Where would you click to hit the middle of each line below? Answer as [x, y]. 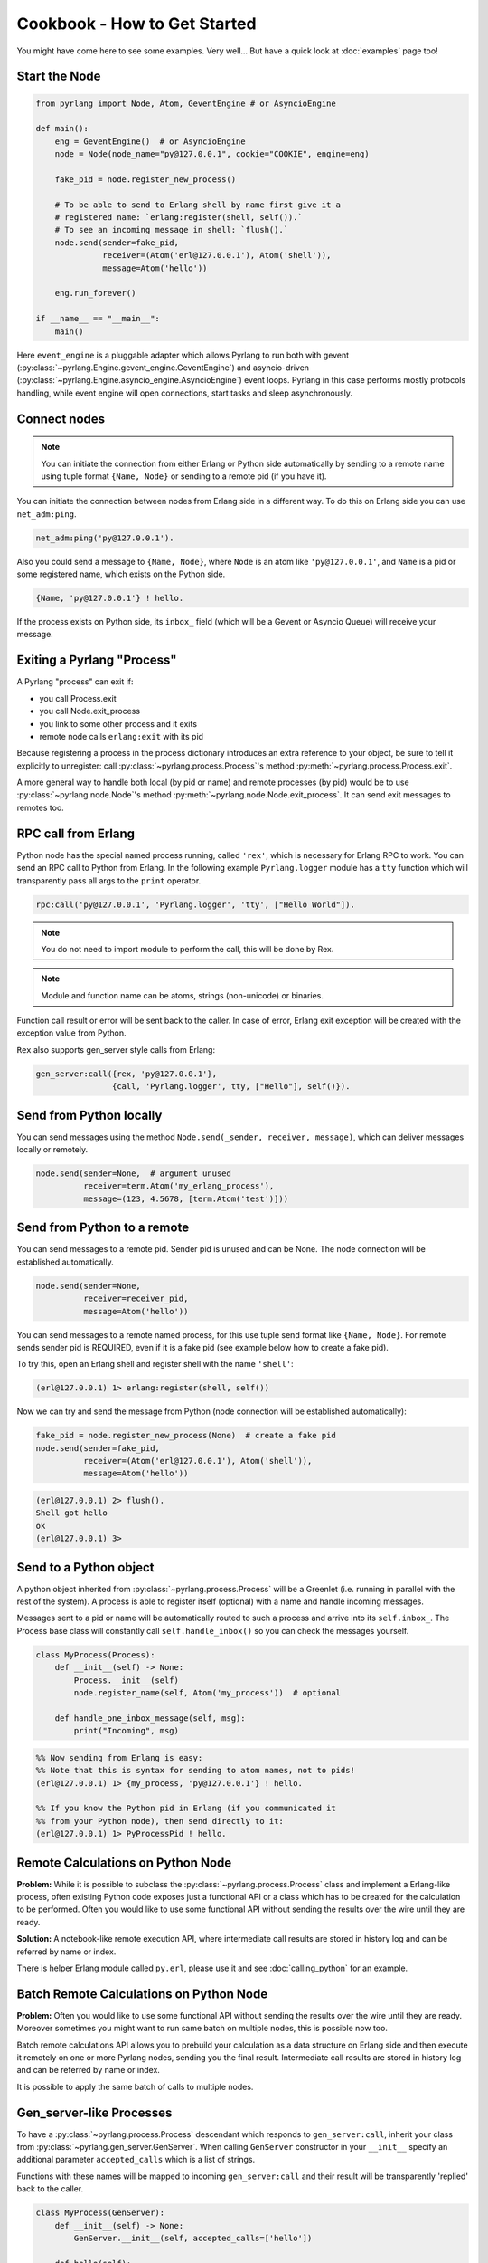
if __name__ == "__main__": [98, 319]
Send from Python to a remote [103, 1228]
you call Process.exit [78, 698]
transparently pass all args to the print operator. [109, 880]
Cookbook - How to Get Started [136, 24]
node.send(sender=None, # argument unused [134, 1174]
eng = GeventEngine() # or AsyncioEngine [150, 141]
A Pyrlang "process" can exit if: [75, 682]
